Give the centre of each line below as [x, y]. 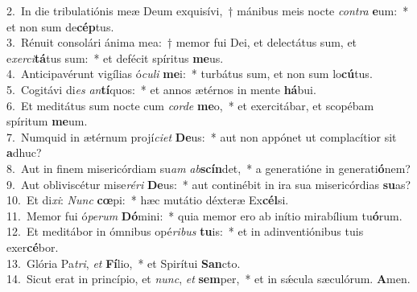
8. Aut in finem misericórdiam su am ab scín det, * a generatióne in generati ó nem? [208, 168]
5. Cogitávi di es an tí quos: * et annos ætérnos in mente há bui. [161, 89]
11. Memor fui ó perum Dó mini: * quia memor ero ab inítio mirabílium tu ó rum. [204, 215]
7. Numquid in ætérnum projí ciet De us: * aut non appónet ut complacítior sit [202, 136]
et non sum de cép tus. [60, 26]
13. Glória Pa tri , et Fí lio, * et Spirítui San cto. [124, 263]
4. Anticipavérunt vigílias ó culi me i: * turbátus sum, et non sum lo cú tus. [190, 74]
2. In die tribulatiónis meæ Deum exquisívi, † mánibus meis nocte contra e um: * [208, 10]
